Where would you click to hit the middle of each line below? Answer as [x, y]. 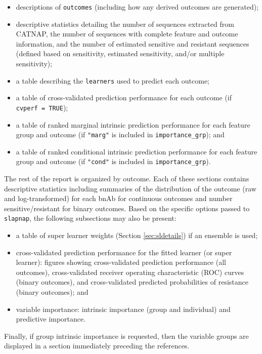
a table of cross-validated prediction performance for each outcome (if [124, 97]
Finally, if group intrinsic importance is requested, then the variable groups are [126, 336]
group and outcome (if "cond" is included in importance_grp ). [113, 161]
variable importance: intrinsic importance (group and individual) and [123, 309]
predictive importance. [51, 319]
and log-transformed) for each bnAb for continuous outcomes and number [118, 198]
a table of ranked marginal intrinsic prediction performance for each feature [133, 124]
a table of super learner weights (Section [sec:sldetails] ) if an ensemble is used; [137, 235]
